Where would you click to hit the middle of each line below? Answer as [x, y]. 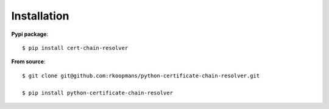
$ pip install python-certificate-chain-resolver [98, 93]
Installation [40, 16]
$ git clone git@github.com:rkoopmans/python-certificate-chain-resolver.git [141, 76]
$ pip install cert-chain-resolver [75, 48]
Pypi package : [30, 34]
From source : [28, 62]
